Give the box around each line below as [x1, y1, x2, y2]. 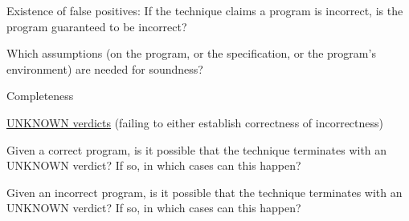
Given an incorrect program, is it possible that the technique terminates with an [6, 183, 403, 200]
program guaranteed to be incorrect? [6, 18, 187, 34]
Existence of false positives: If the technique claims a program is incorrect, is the [6, 2, 403, 18]
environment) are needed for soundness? [6, 60, 203, 77]
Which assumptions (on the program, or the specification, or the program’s [6, 45, 376, 62]
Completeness [6, 87, 74, 104]
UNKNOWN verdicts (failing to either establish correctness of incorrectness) [6, 114, 383, 131]
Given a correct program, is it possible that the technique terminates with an [6, 141, 387, 158]
